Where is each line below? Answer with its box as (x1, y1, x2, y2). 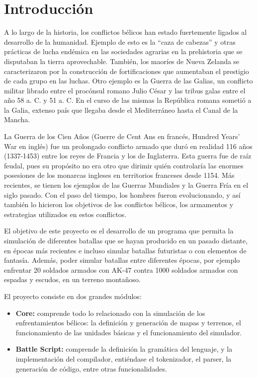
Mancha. (4, 114, 30, 125)
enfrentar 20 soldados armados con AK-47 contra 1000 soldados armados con (4, 264, 238, 275)
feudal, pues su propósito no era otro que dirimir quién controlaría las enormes (4, 160, 244, 170)
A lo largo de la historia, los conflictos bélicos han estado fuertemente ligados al (4, 27, 247, 37)
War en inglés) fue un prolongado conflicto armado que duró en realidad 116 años (4, 141, 253, 151)
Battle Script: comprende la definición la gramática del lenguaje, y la (15, 344, 233, 354)
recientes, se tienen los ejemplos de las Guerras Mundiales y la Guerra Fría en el (4, 180, 249, 190)
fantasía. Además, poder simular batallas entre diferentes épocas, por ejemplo (4, 255, 240, 265)
